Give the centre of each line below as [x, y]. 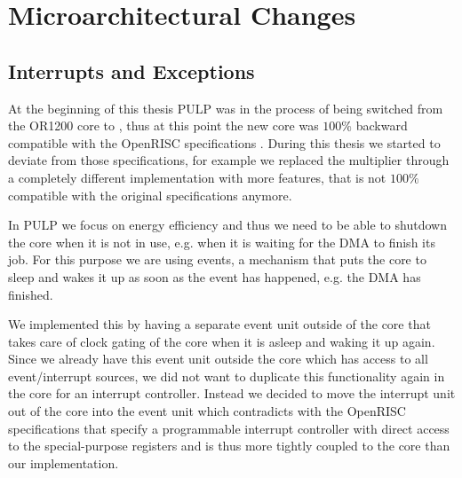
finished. [31, 294]
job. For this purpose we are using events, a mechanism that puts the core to [217, 259]
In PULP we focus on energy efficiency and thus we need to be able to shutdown [227, 225]
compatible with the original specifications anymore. [150, 195]
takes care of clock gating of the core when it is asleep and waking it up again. [222, 341]
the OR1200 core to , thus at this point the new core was [163, 125]
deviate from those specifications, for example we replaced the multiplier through [229, 160]
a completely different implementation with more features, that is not [197, 177]
